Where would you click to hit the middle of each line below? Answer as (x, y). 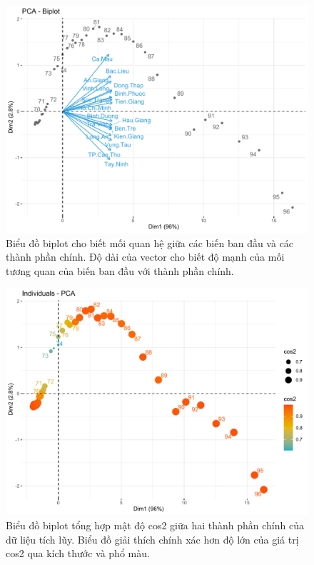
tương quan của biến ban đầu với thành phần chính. (120, 270)
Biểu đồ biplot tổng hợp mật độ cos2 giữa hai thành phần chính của (155, 525)
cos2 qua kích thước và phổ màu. (78, 553)
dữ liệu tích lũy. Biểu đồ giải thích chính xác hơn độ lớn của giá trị (152, 539)
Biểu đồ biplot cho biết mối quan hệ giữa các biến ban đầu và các (150, 242)
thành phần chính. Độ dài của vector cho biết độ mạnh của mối (145, 257)
